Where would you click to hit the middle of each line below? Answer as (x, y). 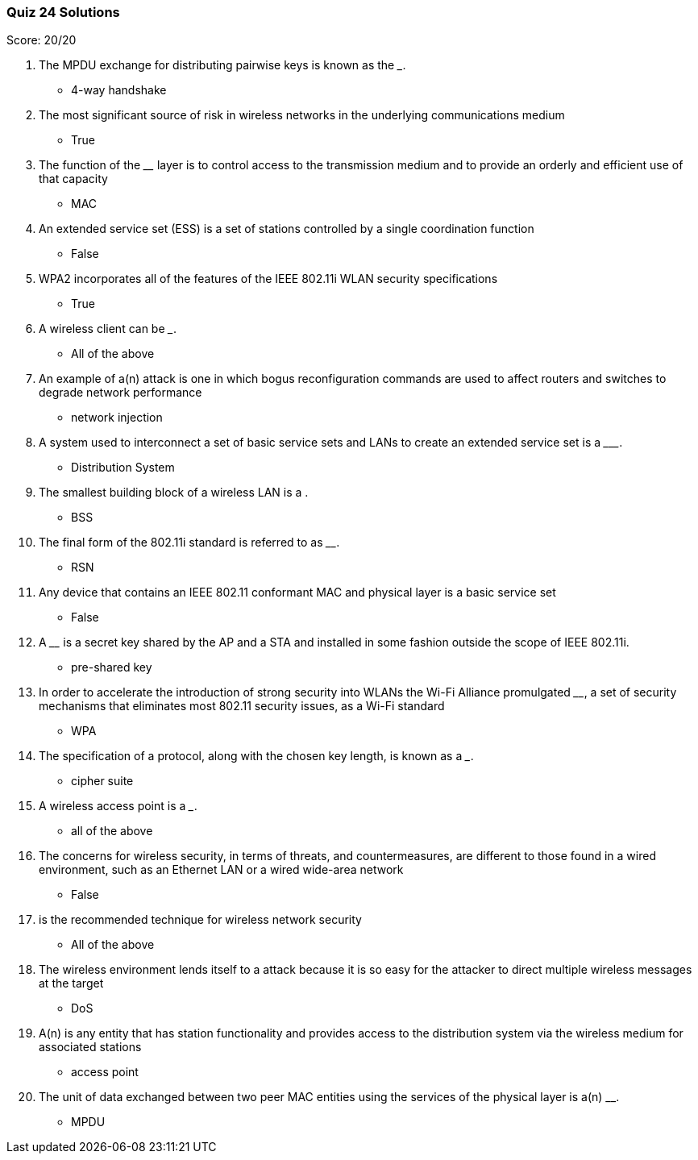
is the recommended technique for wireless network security (200, 920)
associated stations (90, 1047)
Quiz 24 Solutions (63, 12)
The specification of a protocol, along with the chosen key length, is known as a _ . (256, 756)
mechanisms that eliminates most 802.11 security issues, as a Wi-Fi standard (242, 706)
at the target (71, 983)
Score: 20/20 (42, 40)
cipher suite (102, 781)
